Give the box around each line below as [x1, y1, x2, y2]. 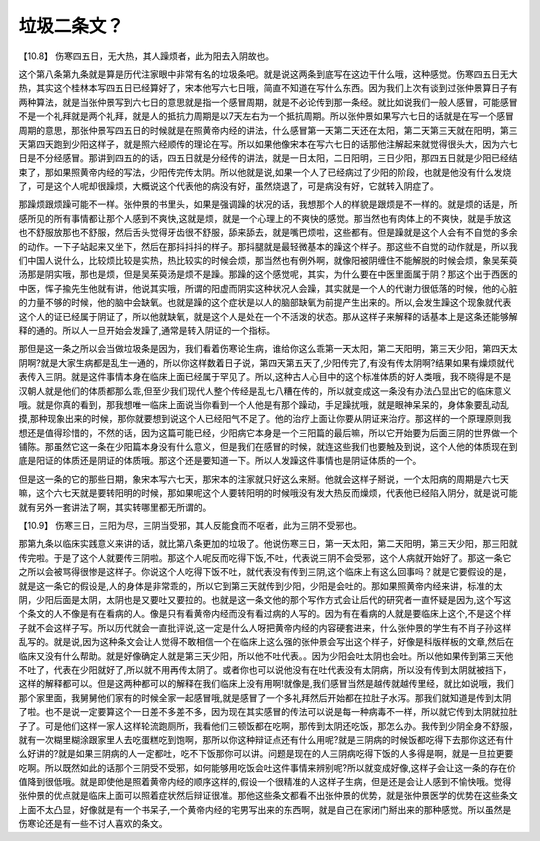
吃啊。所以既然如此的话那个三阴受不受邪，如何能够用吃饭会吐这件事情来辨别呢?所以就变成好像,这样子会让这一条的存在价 [18, 761, 517, 774]
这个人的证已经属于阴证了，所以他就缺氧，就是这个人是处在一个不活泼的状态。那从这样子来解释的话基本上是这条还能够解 [18, 310, 518, 322]
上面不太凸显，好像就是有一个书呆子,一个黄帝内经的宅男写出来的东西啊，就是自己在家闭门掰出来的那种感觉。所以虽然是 [18, 803, 512, 815]
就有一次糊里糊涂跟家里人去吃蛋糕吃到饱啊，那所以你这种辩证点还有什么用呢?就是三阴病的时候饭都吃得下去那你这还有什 [18, 733, 514, 745]
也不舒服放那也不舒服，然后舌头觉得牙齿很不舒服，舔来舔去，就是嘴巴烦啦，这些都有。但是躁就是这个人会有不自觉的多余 [18, 226, 518, 239]
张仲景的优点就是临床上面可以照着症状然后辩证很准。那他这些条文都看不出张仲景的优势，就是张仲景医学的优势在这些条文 [18, 790, 518, 802]
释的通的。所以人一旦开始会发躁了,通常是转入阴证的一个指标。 [18, 324, 276, 336]
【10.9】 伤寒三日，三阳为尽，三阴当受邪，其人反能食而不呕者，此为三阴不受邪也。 [18, 520, 362, 532]
